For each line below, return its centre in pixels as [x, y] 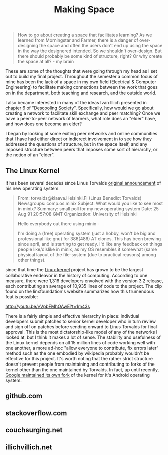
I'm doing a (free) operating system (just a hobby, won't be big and [87, 233]
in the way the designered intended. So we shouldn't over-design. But [90, 51]
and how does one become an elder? [43, 124]
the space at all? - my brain [46, 62]
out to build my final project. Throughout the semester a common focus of [81, 77]
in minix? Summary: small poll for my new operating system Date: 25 [88, 209]
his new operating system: [33, 188]
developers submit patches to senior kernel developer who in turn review [81, 321]
